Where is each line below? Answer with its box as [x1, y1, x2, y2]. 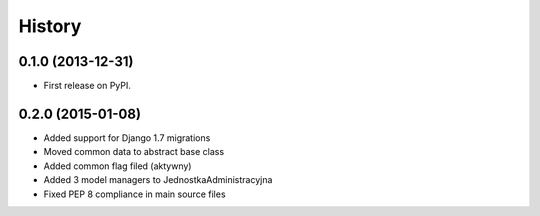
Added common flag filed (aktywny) [43, 160, 192, 172]
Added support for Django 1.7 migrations [43, 131, 211, 144]
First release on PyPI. [43, 80, 132, 92]
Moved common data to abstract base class [43, 146, 225, 158]
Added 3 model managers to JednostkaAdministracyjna [43, 174, 273, 186]
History [18, 15, 82, 37]
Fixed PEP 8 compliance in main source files [43, 188, 226, 200]
